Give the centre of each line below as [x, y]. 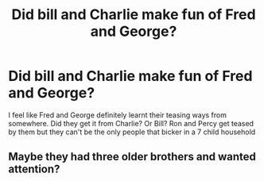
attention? [34, 169]
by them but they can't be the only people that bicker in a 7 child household [132, 132]
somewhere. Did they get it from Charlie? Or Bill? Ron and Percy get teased [131, 123]
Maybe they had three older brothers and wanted [132, 157]
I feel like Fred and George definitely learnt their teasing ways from [117, 115]
